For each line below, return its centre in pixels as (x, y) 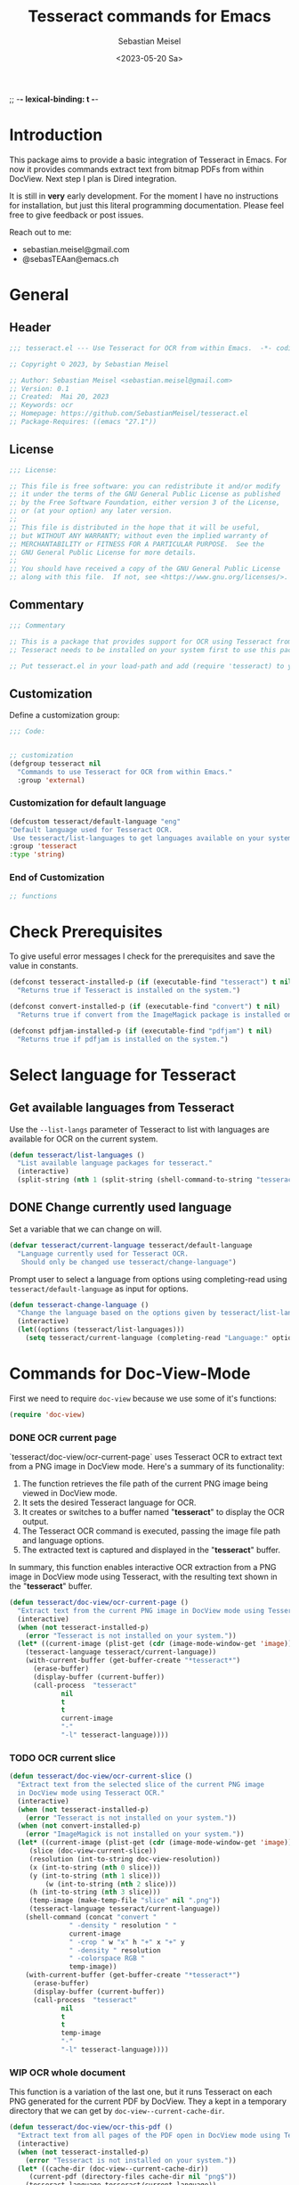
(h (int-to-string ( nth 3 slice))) (95, 1892)
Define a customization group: (65, 716)
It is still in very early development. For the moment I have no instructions (144, 196)
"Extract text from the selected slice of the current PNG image (141, 1785)
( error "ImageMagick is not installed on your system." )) (135, 1834)
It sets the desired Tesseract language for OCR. (109, 1502)
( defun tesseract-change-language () (79, 1305)
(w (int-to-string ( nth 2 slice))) (111, 1884)
